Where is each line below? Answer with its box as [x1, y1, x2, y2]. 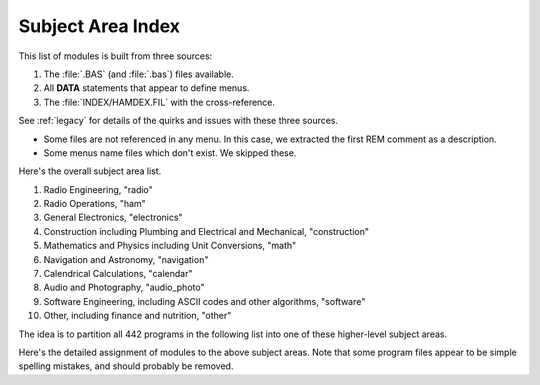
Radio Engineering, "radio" [43, 183, 154, 195]
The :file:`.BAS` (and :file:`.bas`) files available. [43, 68, 235, 80]
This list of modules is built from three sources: [18, 50, 213, 62]
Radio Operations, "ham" [43, 198, 147, 210]
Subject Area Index [18, 15, 180, 37]
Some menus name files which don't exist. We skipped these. [43, 146, 297, 159]
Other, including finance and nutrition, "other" [43, 310, 232, 322]
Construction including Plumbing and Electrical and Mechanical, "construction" [43, 225, 370, 237]
